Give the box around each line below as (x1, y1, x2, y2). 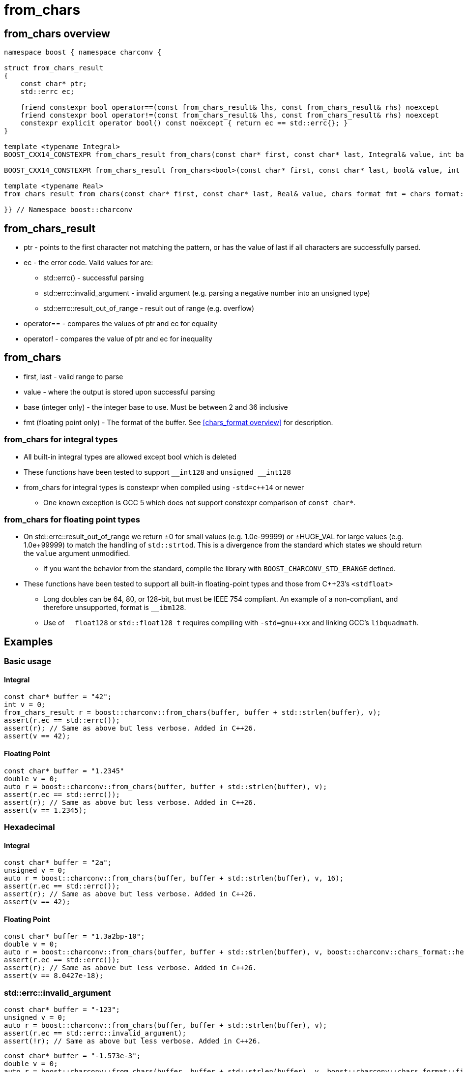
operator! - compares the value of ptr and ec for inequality (24, 335, 212, 343)
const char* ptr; (20, 80, 87, 88)
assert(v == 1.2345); (4, 806, 87, 814)
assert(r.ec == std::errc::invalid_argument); (4, 1029, 186, 1038)
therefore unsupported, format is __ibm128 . (43, 603, 186, 612)
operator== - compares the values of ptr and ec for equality (24, 319, 218, 328)
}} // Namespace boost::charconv (4, 206, 133, 214)
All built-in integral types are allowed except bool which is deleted (24, 452, 236, 461)
